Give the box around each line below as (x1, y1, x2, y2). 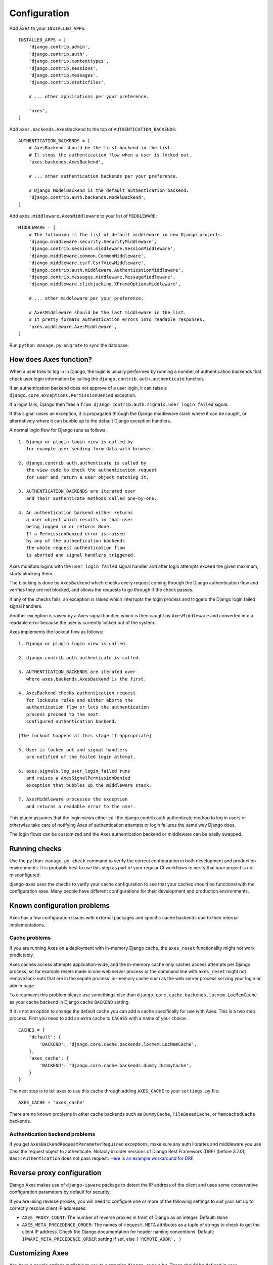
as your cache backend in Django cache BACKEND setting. (9, 999, 130, 1005)
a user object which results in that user (26, 517, 133, 522)
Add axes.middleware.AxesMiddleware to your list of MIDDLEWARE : (9, 213, 157, 219)
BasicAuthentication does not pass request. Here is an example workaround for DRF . (9, 1155, 195, 1161)
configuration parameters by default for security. (9, 1189, 111, 1195)
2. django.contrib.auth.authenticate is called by (18, 460, 147, 466)
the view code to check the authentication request (26, 467, 157, 473)
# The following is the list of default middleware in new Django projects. (28, 232, 224, 237)
